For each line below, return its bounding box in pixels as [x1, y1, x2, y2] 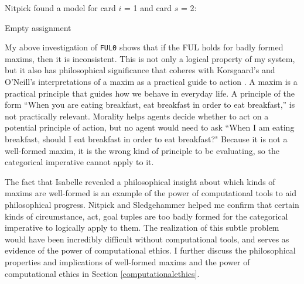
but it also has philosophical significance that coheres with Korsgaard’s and [5, 64, 275, 76]
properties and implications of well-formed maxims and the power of [5, 255, 250, 268]
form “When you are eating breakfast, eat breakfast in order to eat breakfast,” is [5, 98, 295, 111]
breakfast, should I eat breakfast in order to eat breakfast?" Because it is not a [5, 133, 288, 145]
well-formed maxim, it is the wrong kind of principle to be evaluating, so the [5, 144, 279, 156]
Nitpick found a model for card [5, 2, 116, 13]
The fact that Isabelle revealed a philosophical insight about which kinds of [5, 175, 275, 187]
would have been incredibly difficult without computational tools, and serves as [5, 232, 289, 245]
